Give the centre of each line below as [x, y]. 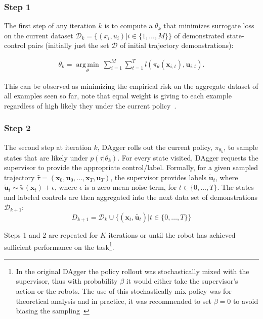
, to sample [241, 147]
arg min [87, 64]
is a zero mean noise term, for [131, 187]
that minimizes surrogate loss [209, 25]
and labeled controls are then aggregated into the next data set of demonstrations [131, 197]
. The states [235, 187]
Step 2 [17, 128]
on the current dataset [39, 35]
